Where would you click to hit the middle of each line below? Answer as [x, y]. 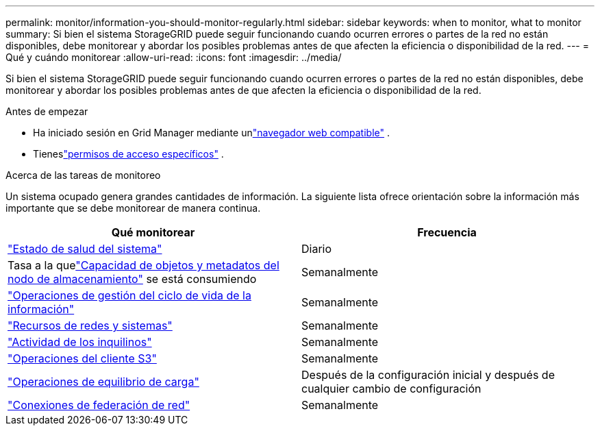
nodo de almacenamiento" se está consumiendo [132, 279]
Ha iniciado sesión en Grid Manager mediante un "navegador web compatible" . [212, 133]
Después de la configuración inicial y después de [428, 375]
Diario [317, 249]
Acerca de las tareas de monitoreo [83, 175]
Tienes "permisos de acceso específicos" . [128, 154]
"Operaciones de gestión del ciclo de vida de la [129, 295]
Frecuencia [447, 232]
